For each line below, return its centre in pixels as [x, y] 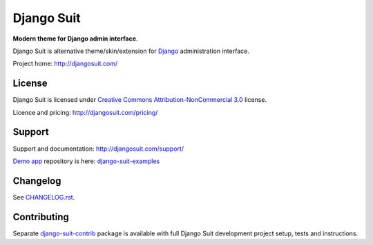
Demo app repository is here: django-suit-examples [86, 161]
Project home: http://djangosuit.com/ [65, 64]
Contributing [41, 217]
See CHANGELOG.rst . [44, 197]
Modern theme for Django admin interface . [75, 39]
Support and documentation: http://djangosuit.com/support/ [98, 149]
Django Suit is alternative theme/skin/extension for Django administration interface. [131, 51]
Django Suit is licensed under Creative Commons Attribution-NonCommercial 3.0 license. [140, 100]
